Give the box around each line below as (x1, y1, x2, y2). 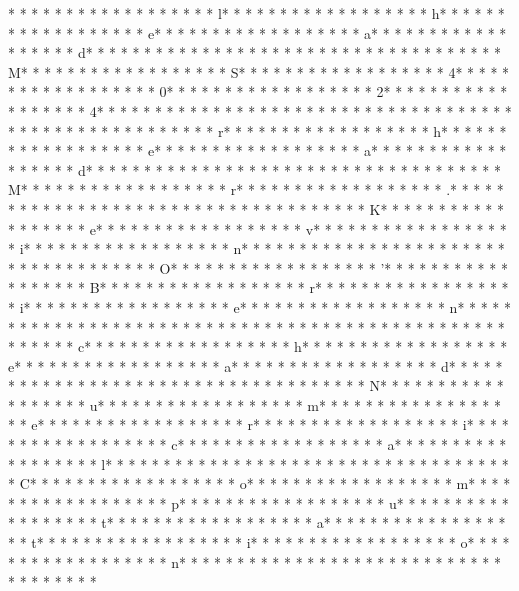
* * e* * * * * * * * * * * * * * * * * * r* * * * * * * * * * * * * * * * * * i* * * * (8, 414, 509, 435)
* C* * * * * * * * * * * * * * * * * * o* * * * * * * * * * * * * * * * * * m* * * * (8, 473, 511, 494)
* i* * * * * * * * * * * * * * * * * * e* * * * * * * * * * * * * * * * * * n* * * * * (8, 296, 512, 317)
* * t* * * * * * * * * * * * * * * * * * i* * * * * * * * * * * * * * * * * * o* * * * (8, 532, 510, 553)
